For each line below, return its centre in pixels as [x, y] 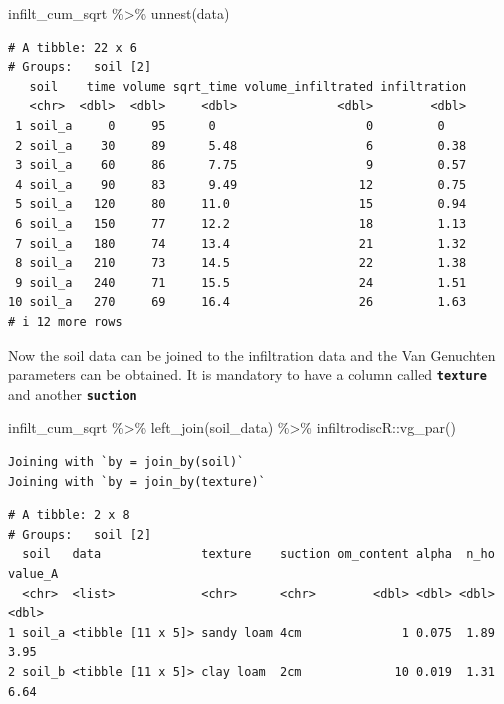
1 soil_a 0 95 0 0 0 [230, 125]
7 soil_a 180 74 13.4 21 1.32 [241, 243]
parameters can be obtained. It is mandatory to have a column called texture [247, 374]
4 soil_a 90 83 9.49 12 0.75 [241, 184]
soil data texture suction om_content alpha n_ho [258, 554]
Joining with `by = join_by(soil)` [126, 462]
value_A [33, 573]
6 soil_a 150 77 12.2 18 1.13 [241, 223]
